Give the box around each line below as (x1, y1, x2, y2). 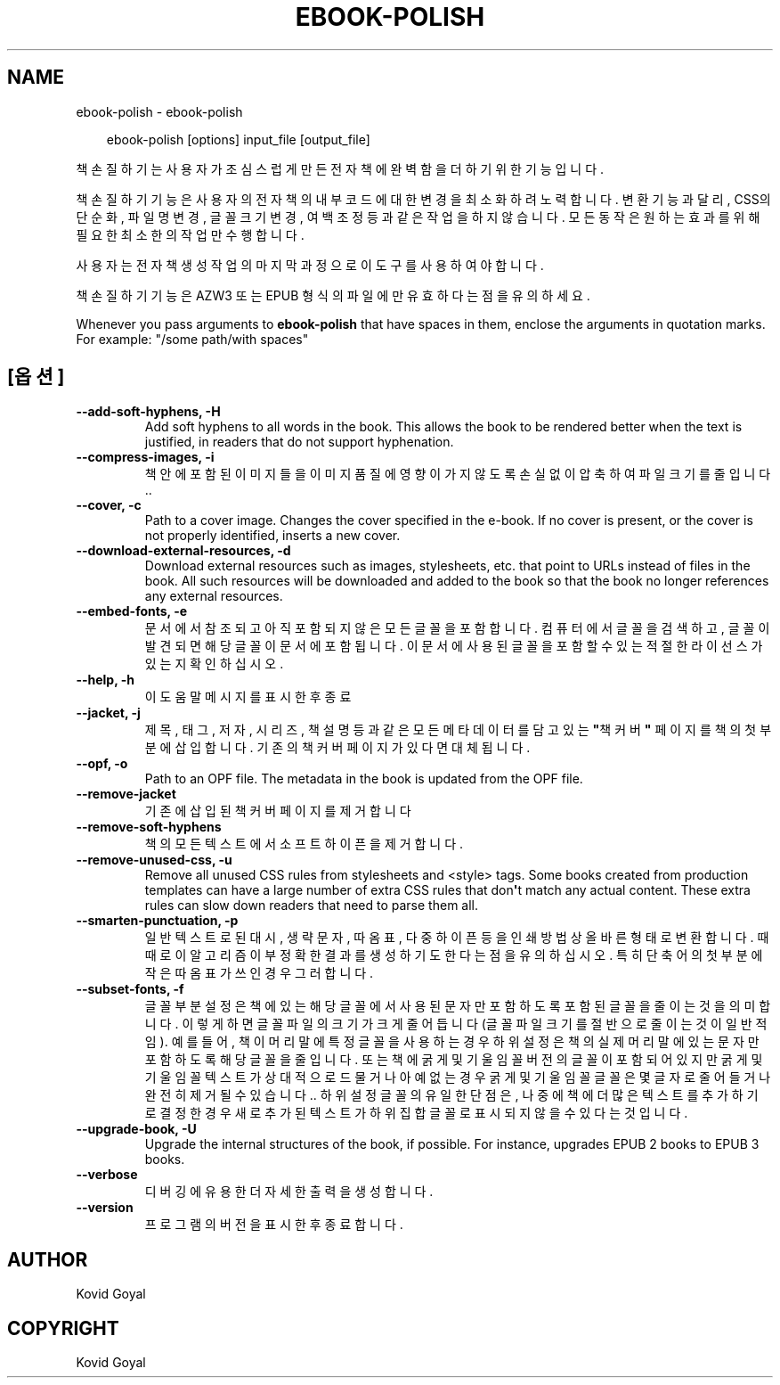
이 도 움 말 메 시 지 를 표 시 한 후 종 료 (144, 689, 352, 705)
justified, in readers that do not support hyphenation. (144, 434, 454, 450)
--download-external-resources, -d (76, 543, 291, 559)
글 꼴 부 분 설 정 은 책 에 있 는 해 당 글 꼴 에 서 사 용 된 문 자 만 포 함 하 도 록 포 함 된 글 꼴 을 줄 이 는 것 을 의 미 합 (144, 998, 771, 1014)
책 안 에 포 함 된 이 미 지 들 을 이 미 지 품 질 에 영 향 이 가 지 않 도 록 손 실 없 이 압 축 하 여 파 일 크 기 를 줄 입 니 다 (144, 466, 771, 482)
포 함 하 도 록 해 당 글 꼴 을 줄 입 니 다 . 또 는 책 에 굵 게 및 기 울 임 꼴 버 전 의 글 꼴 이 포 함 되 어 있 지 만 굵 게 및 (144, 1052, 763, 1068)
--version (76, 1200, 134, 1216)
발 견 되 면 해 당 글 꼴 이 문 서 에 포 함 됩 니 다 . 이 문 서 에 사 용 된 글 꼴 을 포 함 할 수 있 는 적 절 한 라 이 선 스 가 (144, 638, 763, 654)
